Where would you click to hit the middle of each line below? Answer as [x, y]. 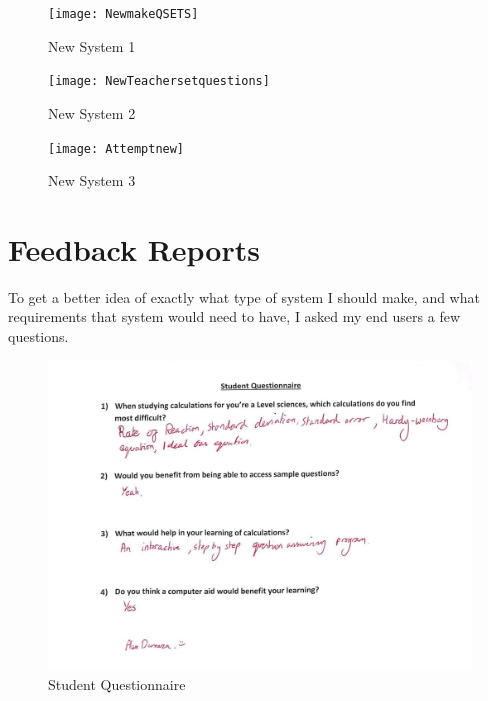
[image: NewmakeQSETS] [123, 14]
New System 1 [92, 45]
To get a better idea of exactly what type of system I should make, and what [244, 296]
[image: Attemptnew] [116, 148]
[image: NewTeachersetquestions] [159, 81]
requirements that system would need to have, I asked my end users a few [234, 316]
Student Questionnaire [117, 683]
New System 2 [92, 112]
